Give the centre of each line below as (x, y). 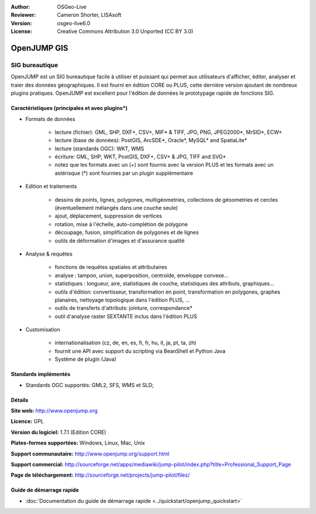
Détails (20, 400)
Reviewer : (23, 15)
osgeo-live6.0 (74, 23)
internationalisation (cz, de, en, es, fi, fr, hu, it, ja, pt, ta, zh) (126, 343)
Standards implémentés (41, 374)
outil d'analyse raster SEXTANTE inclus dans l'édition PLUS (126, 316)
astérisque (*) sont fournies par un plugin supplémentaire (124, 173)
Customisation (43, 330)
